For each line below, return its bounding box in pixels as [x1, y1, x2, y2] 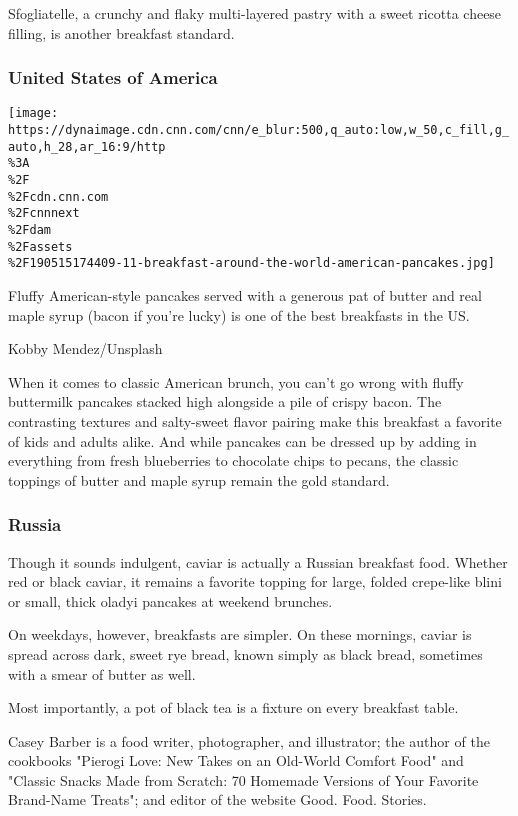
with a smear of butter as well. [8, 663, 196, 684]
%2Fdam [8, 223, 51, 237]
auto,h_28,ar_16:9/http [8, 139, 166, 154]
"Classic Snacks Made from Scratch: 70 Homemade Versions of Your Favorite [8, 769, 479, 790]
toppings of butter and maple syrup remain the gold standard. [8, 469, 390, 490]
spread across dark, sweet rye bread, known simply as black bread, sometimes [8, 643, 483, 664]
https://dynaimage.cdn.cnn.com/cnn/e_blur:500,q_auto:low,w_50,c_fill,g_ [8, 123, 510, 138]
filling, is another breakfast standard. [8, 22, 235, 43]
